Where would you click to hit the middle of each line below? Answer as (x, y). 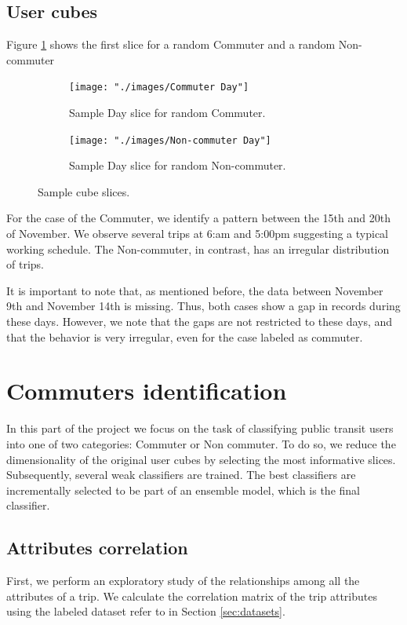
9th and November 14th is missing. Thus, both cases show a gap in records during (203, 306)
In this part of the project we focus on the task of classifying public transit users (200, 428)
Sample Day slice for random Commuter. (167, 113)
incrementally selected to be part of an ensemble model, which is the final (183, 490)
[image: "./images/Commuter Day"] (159, 88)
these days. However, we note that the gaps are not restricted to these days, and (200, 322)
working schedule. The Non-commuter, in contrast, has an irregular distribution (198, 249)
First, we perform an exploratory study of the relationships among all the (183, 581)
